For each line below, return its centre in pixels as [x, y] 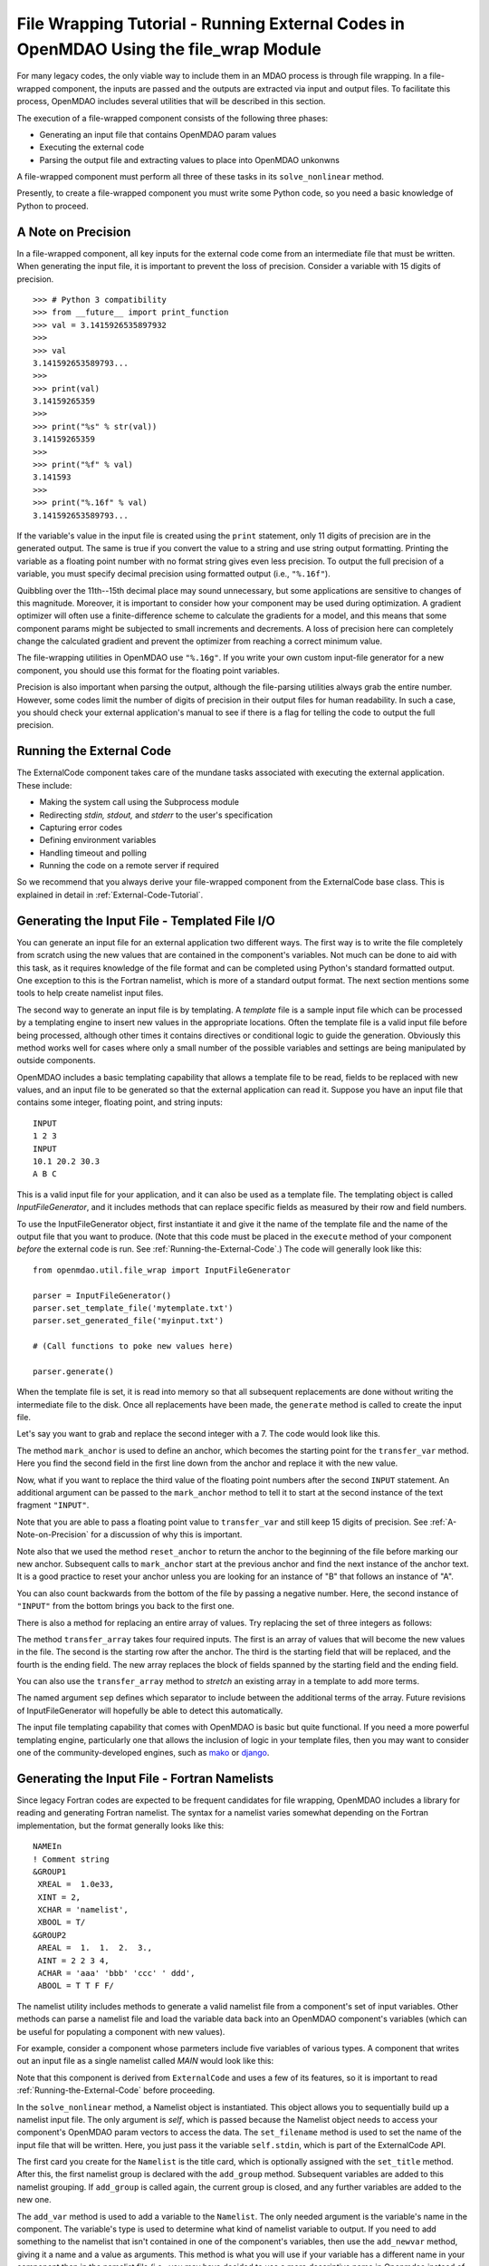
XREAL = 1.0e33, [76, 1884]
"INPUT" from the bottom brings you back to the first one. [125, 1606]
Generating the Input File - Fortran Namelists [145, 1778]
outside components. [56, 1060]
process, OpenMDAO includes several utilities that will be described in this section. [171, 102]
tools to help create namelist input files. [90, 993]
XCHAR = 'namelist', [83, 1910]
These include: [44, 785]
